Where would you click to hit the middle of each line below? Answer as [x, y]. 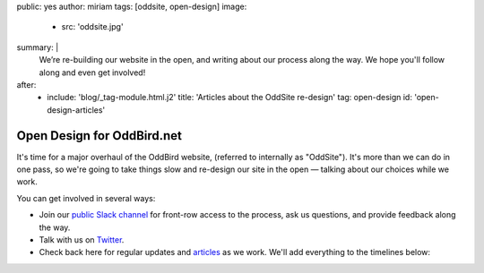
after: [26, 84]
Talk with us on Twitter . [82, 239]
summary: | [38, 47]
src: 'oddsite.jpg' [93, 27]
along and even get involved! [92, 73]
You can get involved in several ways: [86, 198]
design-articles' [76, 110]
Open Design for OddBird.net [99, 136]
